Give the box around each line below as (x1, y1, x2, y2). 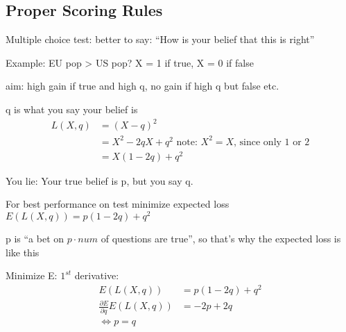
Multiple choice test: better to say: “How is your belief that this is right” (6, 32, 315, 47)
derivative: (74, 268, 119, 283)
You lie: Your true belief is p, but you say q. (6, 173, 193, 188)
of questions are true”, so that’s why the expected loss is (101, 231, 341, 246)
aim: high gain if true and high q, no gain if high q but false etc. (6, 78, 279, 93)
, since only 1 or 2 (234, 137, 310, 147)
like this (6, 244, 40, 259)
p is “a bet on (6, 231, 64, 246)
